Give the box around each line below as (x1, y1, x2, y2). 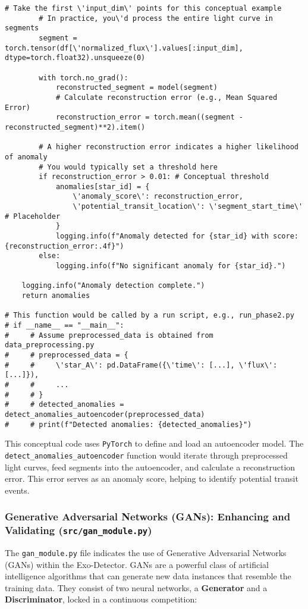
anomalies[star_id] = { (55, 182, 150, 191)
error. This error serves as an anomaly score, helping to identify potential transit (5, 472, 298, 485)
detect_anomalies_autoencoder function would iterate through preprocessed (5, 448, 288, 461)
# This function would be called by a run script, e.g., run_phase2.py (5, 311, 294, 320)
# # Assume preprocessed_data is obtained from (5, 331, 213, 340)
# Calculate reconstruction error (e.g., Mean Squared (55, 93, 278, 102)
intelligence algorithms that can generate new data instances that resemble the (5, 570, 291, 582)
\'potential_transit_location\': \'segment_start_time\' (73, 202, 303, 211)
